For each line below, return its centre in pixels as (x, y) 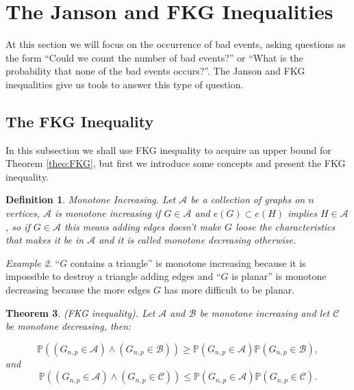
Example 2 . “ (33, 262)
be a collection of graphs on (248, 199)
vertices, (23, 213)
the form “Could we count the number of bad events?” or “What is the (154, 57)
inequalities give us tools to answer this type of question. (125, 84)
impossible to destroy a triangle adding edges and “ (113, 276)
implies (302, 213)
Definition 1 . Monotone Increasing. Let (91, 199)
